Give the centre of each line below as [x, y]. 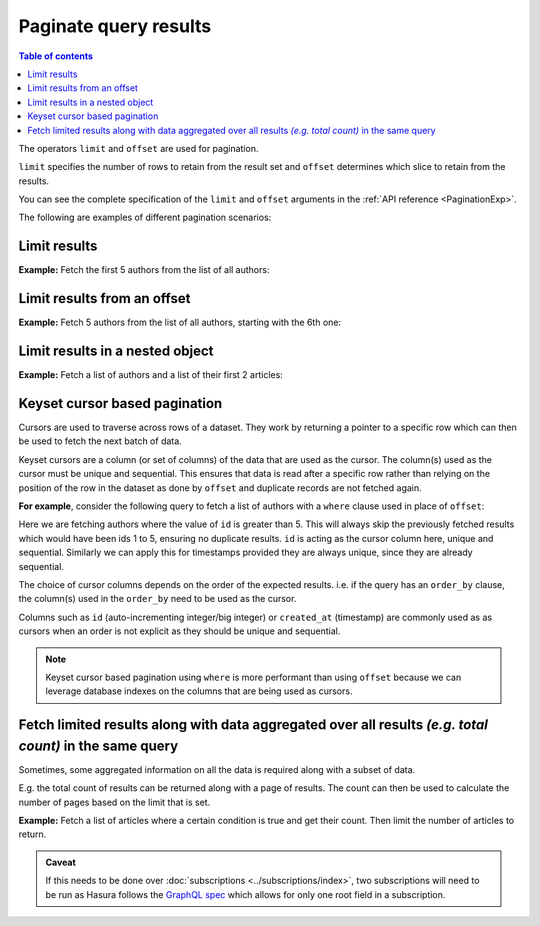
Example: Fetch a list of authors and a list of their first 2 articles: [151, 375]
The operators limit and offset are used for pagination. [138, 148]
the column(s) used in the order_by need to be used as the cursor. [157, 599]
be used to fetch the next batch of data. [100, 441]
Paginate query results [115, 26]
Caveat [61, 862]
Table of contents [56, 56]
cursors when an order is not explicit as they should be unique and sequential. [179, 631]
